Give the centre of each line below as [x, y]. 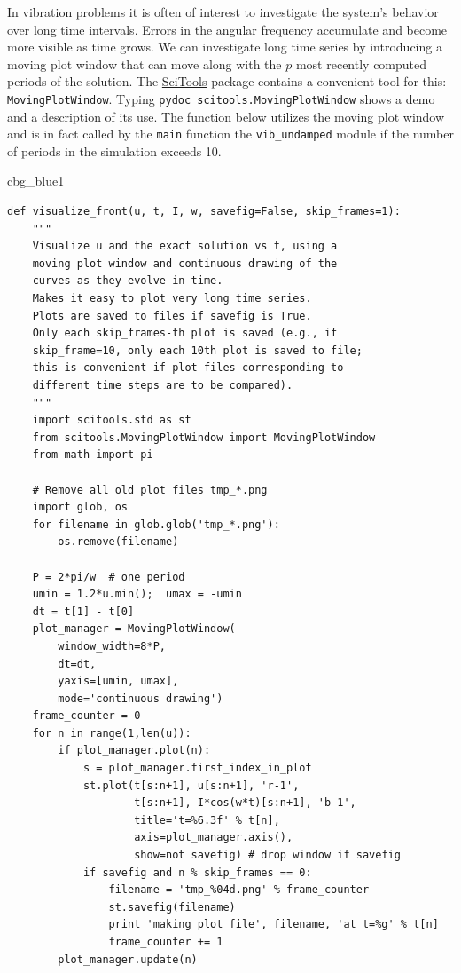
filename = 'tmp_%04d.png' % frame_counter [239, 890]
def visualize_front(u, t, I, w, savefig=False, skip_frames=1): [204, 212]
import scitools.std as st [112, 420]
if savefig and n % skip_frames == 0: [197, 872]
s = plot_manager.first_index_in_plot [197, 768]
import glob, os [80, 507]
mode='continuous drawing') [141, 698]
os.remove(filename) [118, 542]
